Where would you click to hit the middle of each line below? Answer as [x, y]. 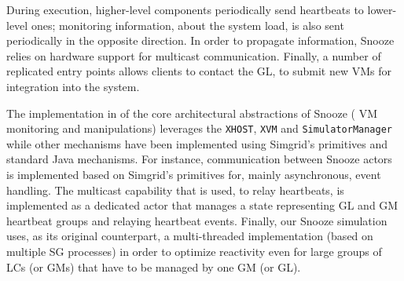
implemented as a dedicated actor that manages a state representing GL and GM [202, 205]
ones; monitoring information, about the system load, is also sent [187, 25]
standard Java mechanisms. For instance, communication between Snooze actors [199, 159]
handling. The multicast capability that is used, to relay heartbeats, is [175, 190]
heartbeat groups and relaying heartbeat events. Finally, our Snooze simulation [197, 220]
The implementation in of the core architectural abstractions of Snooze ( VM [192, 113]
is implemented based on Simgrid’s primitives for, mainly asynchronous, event [194, 174]
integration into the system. [73, 86]
